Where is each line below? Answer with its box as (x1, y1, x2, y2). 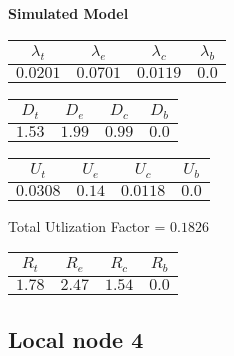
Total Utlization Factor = (8, 215, 166, 236)
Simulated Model (8, 3, 129, 23)
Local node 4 (8, 323, 144, 354)
